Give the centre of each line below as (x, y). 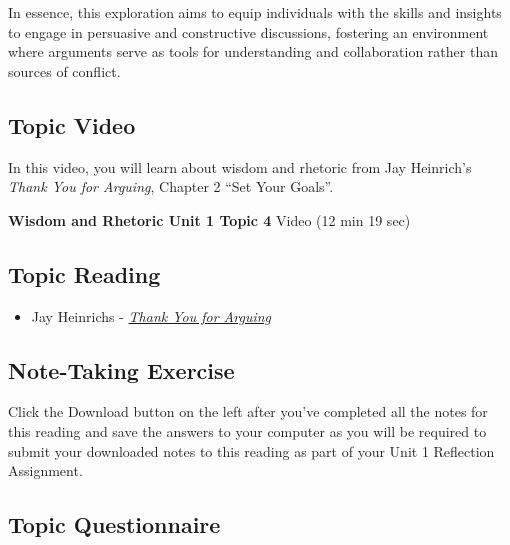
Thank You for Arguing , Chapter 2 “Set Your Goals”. (171, 186)
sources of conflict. (64, 70)
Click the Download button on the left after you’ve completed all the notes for (248, 411)
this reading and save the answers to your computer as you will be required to (247, 430)
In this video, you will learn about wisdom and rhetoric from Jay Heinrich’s (240, 166)
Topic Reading (84, 273)
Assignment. (45, 470)
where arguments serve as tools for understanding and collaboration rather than (253, 51)
